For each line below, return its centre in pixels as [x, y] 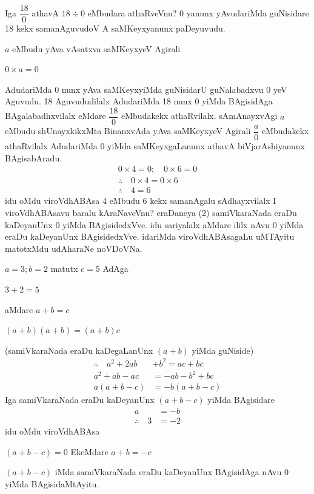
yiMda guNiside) [223, 350]
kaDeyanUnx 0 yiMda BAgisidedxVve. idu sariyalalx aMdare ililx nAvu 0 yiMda [154, 224]
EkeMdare [89, 451]
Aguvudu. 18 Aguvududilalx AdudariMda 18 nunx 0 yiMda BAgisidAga [139, 101]
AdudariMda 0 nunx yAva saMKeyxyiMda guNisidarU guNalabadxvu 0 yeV [146, 89]
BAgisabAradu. [34, 157]
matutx [64, 269]
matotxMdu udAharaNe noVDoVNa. [74, 248]
